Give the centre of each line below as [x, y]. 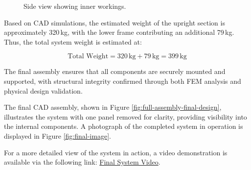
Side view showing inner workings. [75, 6]
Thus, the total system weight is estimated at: [73, 41]
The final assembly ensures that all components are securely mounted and [115, 71]
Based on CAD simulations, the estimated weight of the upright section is [114, 22]
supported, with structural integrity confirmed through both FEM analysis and [123, 81]
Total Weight [88, 57]
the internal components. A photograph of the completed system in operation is [124, 126]
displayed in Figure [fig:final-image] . [57, 135]
